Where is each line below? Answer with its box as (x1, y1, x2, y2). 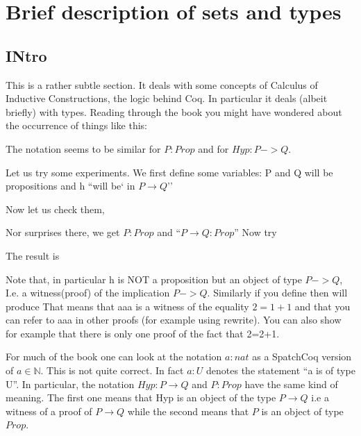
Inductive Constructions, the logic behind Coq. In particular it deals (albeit (6, 91, 328, 106)
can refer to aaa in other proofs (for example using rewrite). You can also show (6, 312, 342, 327)
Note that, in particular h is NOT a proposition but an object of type (6, 271, 302, 286)
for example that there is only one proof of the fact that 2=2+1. (6, 326, 280, 340)
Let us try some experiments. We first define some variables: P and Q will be (6, 165, 333, 179)
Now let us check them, (6, 201, 105, 216)
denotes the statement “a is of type (206, 363, 355, 378)
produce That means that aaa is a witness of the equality (6, 299, 249, 313)
